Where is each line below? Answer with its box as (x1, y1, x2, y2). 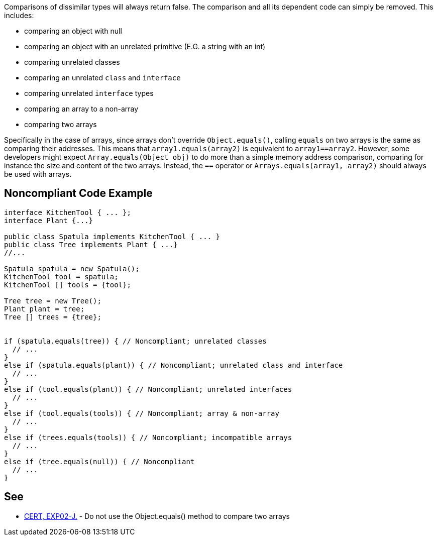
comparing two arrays (24, 120, 97, 129)
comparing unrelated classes (24, 58, 120, 66)
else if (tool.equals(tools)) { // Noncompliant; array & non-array (4, 409, 279, 417)
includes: (4, 11, 34, 20)
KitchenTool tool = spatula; (4, 272, 119, 281)
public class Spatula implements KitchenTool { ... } (4, 232, 220, 241)
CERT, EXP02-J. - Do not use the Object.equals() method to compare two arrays (24, 511, 290, 520)
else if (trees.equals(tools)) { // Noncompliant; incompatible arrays (4, 433, 292, 442)
